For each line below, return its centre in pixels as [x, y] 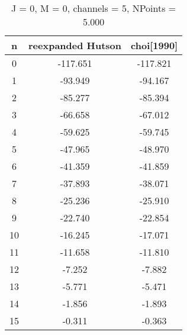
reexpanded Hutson [75, 45]
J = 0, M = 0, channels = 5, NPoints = [93, 8]
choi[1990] [154, 45]
